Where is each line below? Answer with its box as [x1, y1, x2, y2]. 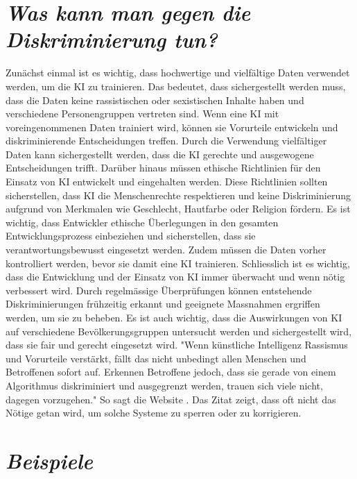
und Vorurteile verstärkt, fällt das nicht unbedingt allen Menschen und [6, 351, 306, 365]
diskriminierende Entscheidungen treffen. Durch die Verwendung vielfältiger [6, 133, 327, 148]
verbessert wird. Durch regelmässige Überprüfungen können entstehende [6, 283, 312, 297]
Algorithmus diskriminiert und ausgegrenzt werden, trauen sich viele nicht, [6, 378, 323, 392]
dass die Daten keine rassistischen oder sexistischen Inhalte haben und [6, 92, 304, 107]
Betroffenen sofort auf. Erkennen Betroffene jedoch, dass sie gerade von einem [6, 364, 336, 379]
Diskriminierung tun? [6, 25, 218, 54]
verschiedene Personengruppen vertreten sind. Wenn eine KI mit [6, 106, 279, 121]
